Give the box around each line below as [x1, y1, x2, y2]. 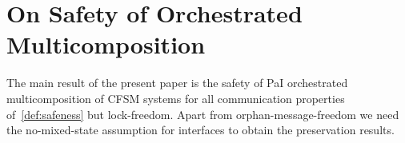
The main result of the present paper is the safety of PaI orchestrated [6, 74, 348, 91]
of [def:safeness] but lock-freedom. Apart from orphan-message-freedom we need [6, 105, 399, 122]
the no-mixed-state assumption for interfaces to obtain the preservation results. [6, 121, 395, 138]
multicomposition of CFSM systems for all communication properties [6, 89, 345, 106]
